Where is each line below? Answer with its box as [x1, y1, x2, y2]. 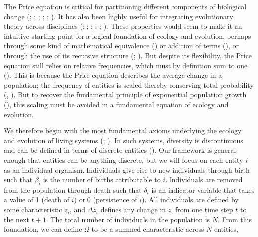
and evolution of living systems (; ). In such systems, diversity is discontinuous [4, 135, 243, 145]
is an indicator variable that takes [151, 184, 255, 195]
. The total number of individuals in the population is [46, 214, 210, 224]
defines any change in [100, 204, 166, 215]
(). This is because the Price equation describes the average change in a [4, 70, 222, 80]
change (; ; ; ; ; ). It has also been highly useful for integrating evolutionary [4, 11, 233, 21]
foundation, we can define [4, 224, 82, 234]
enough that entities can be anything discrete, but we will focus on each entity [4, 154, 243, 165]
